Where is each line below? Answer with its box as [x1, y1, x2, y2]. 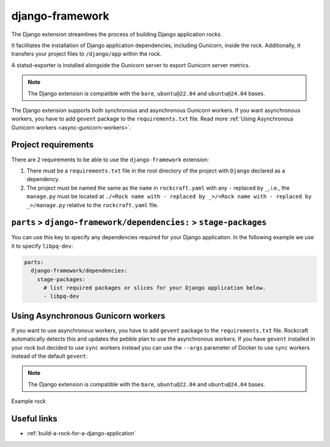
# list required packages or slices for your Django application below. [43, 284, 266, 291]
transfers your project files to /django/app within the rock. [11, 50, 162, 57]
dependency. [26, 175, 60, 183]
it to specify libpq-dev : [11, 242, 73, 249]
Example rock [11, 397, 46, 405]
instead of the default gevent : [11, 352, 88, 360]
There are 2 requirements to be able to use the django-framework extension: [11, 156, 209, 163]
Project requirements [11, 139, 94, 150]
